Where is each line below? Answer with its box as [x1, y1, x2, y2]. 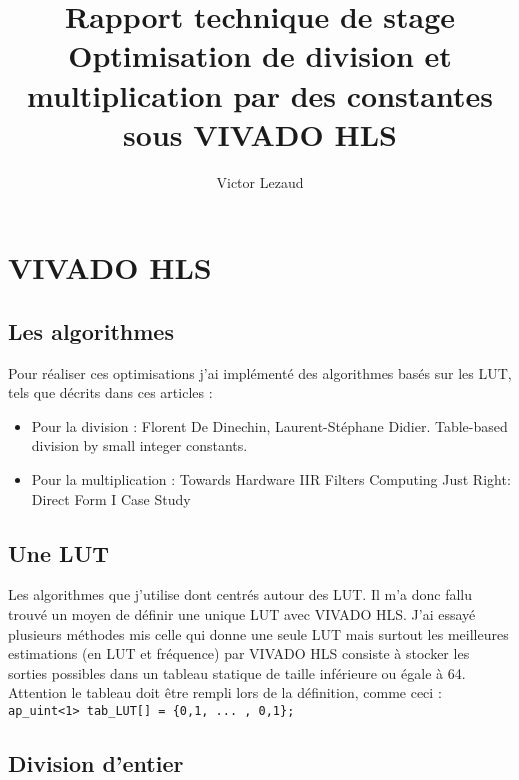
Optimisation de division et [68, 35, 452, 76]
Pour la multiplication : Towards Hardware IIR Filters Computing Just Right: [31, 469, 511, 490]
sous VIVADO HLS [123, 113, 397, 154]
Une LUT [8, 537, 110, 568]
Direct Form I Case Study [31, 488, 191, 509]
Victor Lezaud [216, 171, 304, 192]
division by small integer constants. [31, 435, 248, 456]
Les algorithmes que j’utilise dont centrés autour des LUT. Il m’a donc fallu [8, 584, 473, 605]
